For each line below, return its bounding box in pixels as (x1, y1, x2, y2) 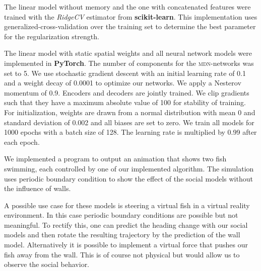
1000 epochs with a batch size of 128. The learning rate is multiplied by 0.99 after (4, 127, 257, 137)
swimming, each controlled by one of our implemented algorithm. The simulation (4, 163, 254, 173)
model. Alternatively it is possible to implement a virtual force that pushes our (4, 239, 248, 250)
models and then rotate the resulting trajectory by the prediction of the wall (4, 229, 240, 240)
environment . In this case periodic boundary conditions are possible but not (4, 210, 238, 220)
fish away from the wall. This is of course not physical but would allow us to (4, 249, 240, 259)
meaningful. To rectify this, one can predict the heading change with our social (4, 219, 248, 230)
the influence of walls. (4, 183, 71, 194)
